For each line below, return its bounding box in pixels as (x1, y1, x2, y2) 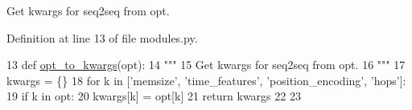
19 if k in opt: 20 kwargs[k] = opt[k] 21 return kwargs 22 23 (6, 88, 301, 104)
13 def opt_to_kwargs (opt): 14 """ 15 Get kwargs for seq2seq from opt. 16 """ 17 (6, 56, 406, 73)
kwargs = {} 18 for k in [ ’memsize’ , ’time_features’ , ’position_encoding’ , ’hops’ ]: (6, 71, 406, 88)
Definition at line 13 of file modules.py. (6, 29, 198, 46)
